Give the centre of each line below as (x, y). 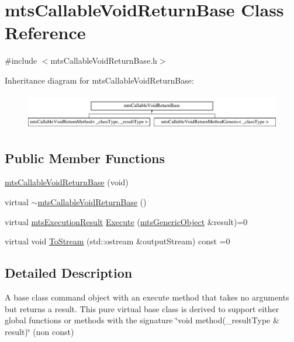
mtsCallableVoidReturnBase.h (104, 61)
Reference (45, 32)
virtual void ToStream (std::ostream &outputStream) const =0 (117, 241)
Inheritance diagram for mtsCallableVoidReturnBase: (99, 80)
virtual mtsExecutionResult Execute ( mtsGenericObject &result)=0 (126, 221)
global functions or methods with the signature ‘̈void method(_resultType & (142, 320)
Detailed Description (69, 273)
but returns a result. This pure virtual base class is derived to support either (142, 308)
